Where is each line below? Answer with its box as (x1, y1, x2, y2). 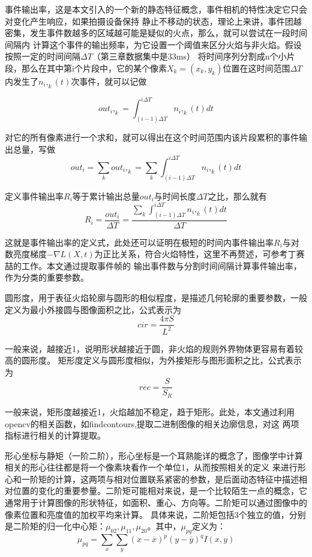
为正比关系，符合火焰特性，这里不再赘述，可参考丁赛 (94, 248, 305, 260)
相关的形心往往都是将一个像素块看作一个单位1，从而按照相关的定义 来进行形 (5, 461, 306, 473)
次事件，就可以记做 (71, 75, 147, 87)
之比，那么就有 (208, 189, 267, 202)
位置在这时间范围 (223, 61, 290, 74)
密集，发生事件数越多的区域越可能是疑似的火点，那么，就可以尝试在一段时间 (5, 26, 307, 39)
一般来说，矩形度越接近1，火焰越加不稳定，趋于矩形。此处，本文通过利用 (5, 405, 295, 418)
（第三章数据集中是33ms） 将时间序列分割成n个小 (92, 50, 287, 62)
